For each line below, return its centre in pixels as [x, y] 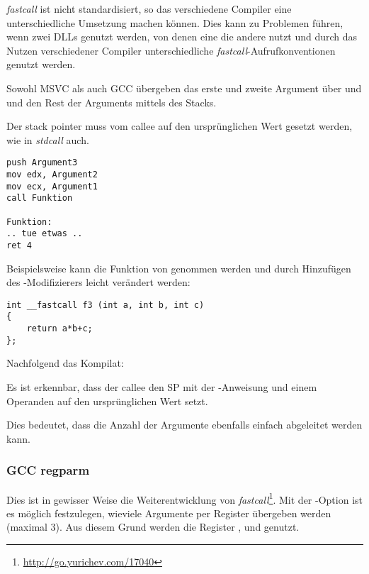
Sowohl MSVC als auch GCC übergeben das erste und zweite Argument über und [184, 88]
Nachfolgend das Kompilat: [65, 363]
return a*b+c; [59, 329]
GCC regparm [48, 470]
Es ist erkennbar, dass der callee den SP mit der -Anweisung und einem [162, 387]
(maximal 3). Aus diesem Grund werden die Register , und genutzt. [153, 527]
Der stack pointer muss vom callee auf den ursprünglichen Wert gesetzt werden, [180, 126]
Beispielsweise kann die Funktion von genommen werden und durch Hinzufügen [179, 268]
